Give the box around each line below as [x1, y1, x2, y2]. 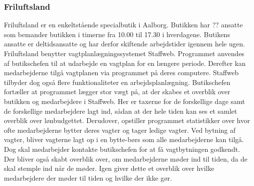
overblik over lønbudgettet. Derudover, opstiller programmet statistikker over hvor [4, 115, 250, 125]
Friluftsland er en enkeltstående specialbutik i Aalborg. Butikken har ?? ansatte [4, 20, 243, 30]
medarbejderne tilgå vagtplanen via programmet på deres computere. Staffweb [4, 67, 239, 78]
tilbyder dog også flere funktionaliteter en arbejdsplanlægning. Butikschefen [4, 77, 231, 87]
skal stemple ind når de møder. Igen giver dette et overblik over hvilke [4, 163, 214, 173]
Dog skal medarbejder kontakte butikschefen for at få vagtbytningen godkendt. [4, 144, 240, 154]
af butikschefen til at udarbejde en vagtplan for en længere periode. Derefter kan [4, 58, 246, 68]
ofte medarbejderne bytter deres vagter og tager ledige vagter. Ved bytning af [4, 124, 236, 135]
